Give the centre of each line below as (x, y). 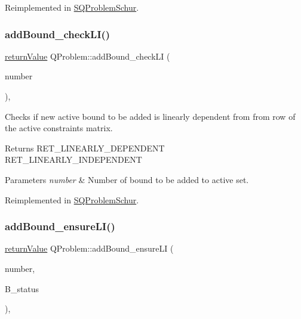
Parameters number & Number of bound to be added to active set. (127, 179)
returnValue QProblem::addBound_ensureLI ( (89, 248)
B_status (22, 288)
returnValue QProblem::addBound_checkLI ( (87, 56)
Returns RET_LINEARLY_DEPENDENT (85, 148)
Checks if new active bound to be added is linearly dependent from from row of (150, 116)
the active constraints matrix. (59, 128)
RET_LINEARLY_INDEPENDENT (73, 159)
